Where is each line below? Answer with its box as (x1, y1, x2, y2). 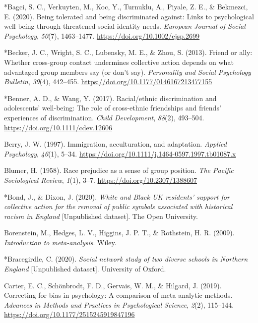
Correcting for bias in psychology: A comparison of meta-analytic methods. (4, 290, 233, 300)
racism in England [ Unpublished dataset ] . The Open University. (4, 211, 198, 221)
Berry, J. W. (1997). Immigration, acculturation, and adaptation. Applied (4, 139, 227, 149)
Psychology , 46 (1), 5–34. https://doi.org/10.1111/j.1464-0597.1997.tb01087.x (4, 148, 236, 159)
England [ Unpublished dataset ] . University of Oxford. (4, 264, 166, 274)
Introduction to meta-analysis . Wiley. (4, 237, 117, 247)
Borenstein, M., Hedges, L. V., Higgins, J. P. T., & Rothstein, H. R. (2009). (4, 227, 235, 238)
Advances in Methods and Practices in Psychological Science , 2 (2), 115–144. (4, 299, 234, 310)
